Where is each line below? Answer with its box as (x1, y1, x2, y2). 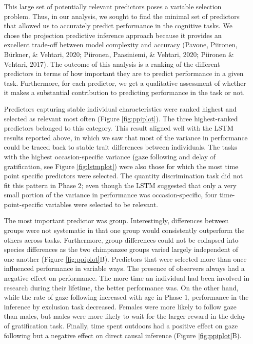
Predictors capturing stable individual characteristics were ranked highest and (4, 103, 237, 114)
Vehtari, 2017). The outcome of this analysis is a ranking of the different (4, 58, 220, 69)
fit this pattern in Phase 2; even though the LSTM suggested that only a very (4, 180, 237, 190)
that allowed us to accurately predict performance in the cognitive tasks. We (4, 20, 233, 31)
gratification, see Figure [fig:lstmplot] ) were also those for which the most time (4, 161, 238, 171)
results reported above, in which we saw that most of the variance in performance (4, 132, 248, 142)
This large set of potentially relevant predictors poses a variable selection (4, 1, 222, 11)
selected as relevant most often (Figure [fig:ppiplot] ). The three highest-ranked (4, 113, 238, 123)
